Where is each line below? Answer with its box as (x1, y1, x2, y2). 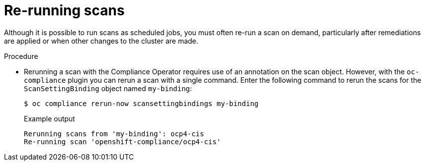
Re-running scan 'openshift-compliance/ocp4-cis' (24, 137, 221, 146)
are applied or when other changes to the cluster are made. (4, 36, 198, 45)
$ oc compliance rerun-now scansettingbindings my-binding (24, 99, 259, 108)
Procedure (4, 52, 38, 60)
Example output (24, 114, 75, 123)
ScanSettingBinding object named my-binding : (24, 84, 192, 93)
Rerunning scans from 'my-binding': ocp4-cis (24, 129, 204, 138)
